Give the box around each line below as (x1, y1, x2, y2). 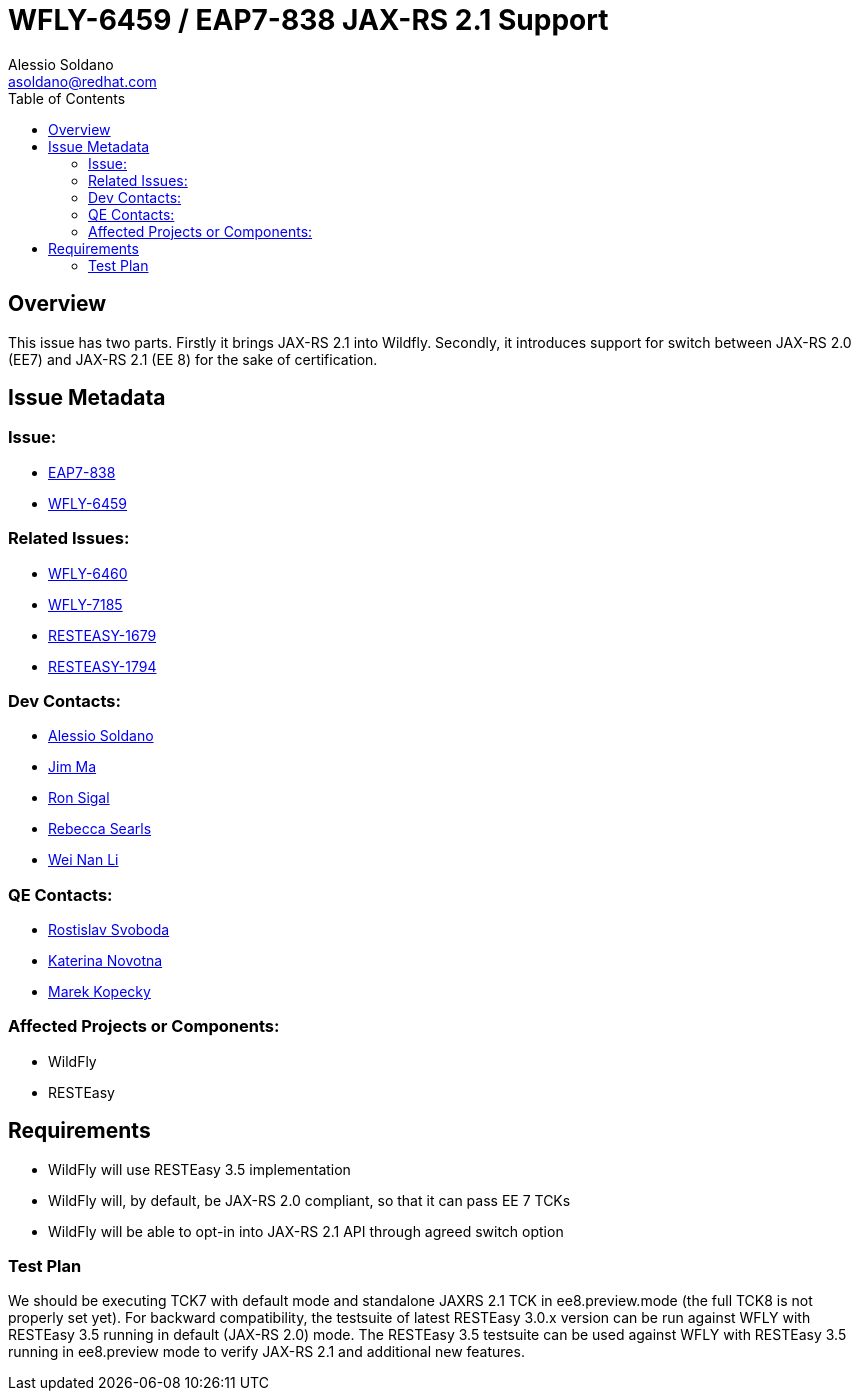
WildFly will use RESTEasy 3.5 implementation (48, 1160, 351, 1178)
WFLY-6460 (48, 564, 128, 582)
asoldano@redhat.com (8, 72, 157, 90)
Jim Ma (48, 758, 97, 776)
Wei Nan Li (48, 851, 119, 869)
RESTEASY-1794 (48, 657, 157, 675)
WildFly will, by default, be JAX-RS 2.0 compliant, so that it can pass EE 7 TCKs (48, 1191, 571, 1209)
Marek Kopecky (48, 983, 151, 1001)
